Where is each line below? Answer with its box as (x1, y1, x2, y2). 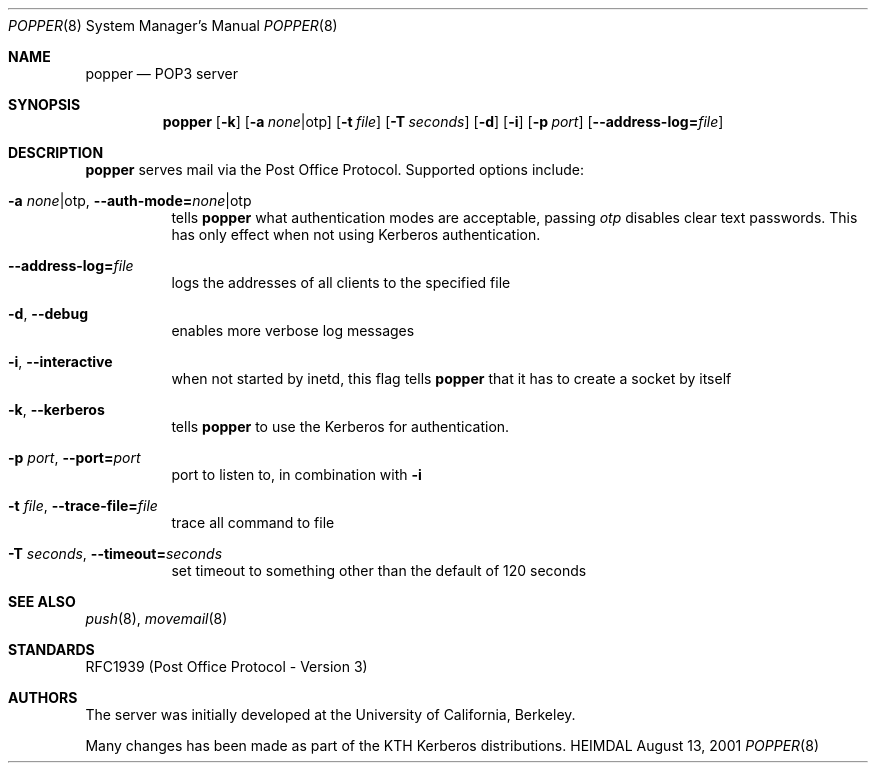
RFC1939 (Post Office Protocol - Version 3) (85, 658, 368, 675)
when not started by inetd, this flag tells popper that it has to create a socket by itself (171, 370, 732, 387)
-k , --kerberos (8, 401, 105, 418)
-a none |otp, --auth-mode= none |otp (8, 192, 252, 209)
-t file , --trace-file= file (8, 497, 158, 514)
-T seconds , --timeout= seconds (8, 545, 223, 562)
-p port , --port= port (8, 449, 141, 466)
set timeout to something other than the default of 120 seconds (171, 562, 587, 579)
